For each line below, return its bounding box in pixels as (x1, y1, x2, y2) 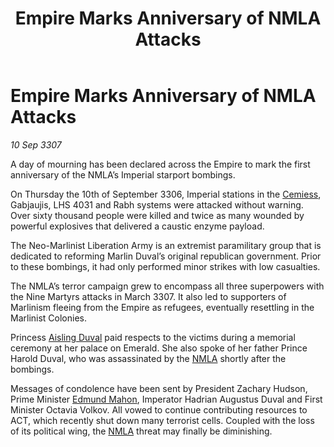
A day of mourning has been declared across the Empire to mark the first (10, 158, 311, 170)
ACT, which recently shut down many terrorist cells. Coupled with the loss (10, 414, 315, 426)
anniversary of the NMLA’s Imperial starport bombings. (10, 168, 236, 181)
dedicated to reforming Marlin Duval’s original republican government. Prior (10, 250, 322, 262)
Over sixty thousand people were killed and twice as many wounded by (10, 209, 305, 221)
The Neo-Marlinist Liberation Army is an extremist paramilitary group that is (10, 239, 322, 251)
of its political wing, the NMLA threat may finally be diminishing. (10, 425, 273, 437)
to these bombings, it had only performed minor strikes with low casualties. (10, 260, 321, 272)
